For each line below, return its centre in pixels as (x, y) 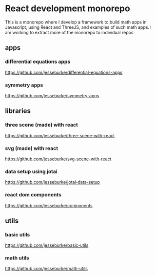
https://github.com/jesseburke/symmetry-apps (52, 95)
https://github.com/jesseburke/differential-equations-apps (64, 72)
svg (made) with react (32, 148)
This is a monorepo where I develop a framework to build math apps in (76, 22)
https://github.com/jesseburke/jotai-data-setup (52, 182)
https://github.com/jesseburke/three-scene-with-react (60, 135)
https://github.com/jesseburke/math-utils (46, 269)
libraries (18, 111)
